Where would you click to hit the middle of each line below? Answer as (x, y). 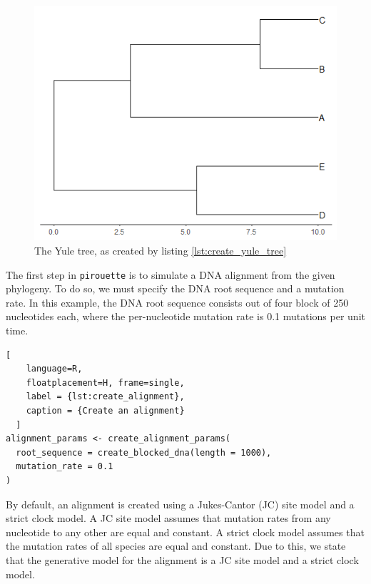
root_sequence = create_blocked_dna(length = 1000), (144, 452)
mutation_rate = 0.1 (65, 467)
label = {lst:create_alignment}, (105, 397)
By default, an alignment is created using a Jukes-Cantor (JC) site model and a (180, 504)
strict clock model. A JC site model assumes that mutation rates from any (168, 518)
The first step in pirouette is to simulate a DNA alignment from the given (171, 274)
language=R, (54, 369)
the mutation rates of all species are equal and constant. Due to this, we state (176, 546)
